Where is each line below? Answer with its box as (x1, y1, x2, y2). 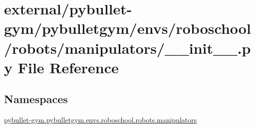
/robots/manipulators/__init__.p (4, 37, 251, 58)
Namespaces (4, 91, 68, 107)
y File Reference (4, 57, 119, 77)
